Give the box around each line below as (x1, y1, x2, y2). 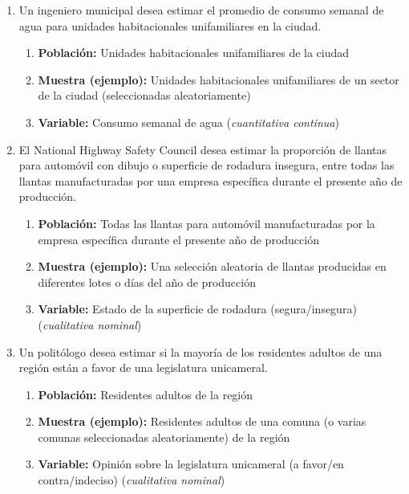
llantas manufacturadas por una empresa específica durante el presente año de (18, 172, 403, 189)
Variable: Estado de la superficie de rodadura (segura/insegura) (38, 300, 357, 317)
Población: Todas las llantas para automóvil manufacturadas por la (38, 214, 375, 231)
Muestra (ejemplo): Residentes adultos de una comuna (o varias (38, 413, 366, 430)
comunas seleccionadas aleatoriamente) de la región (38, 428, 290, 445)
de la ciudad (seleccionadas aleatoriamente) (38, 87, 251, 104)
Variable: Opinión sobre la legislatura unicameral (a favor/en (38, 455, 344, 472)
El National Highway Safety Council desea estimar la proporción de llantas (18, 141, 387, 157)
